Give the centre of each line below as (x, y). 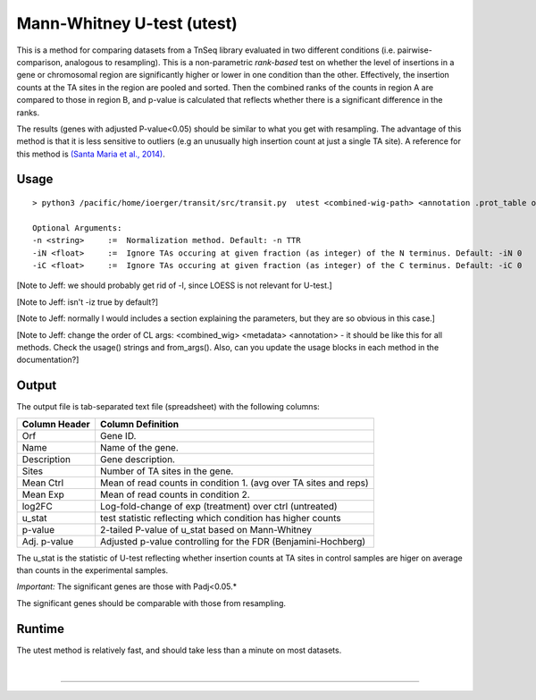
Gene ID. (118, 435)
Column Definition (139, 424)
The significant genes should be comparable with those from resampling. (151, 603)
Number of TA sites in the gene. (167, 471)
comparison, (40, 62)
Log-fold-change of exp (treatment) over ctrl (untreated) (219, 506)
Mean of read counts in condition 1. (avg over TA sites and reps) (234, 483)
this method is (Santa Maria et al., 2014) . (91, 154)
